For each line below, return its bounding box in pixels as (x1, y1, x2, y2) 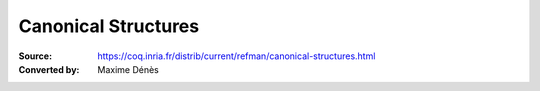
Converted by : (18, 63, 80, 75)
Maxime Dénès (97, 63, 159, 75)
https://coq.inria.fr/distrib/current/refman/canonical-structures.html (97, 50, 376, 62)
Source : (18, 50, 53, 62)
